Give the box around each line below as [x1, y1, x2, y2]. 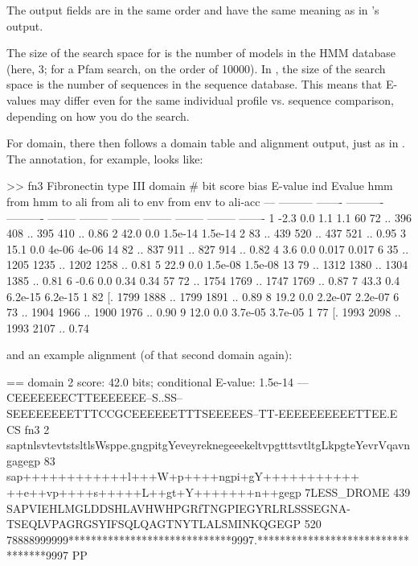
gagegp [6, 452, 40, 469]
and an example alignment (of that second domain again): [6, 346, 293, 363]
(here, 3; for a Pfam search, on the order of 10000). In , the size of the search [6, 60, 386, 76]
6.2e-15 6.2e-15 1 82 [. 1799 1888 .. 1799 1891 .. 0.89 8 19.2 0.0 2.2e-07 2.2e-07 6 [6, 287, 400, 304]
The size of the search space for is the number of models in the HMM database [6, 44, 395, 61]
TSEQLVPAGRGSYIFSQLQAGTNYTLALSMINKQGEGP [6, 515, 301, 532]
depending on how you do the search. [6, 107, 190, 124]
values [6, 91, 37, 108]
